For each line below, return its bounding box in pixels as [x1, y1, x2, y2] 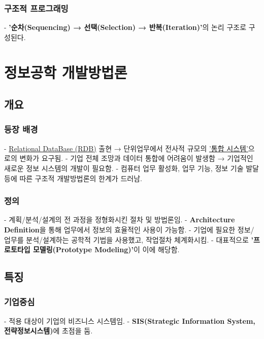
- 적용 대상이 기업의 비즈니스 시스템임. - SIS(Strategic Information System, [4, 315, 255, 326]
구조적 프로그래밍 [4, 2, 69, 14]
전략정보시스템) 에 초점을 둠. [4, 325, 93, 336]
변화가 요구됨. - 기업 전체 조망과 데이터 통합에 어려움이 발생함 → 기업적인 [19, 153, 253, 163]
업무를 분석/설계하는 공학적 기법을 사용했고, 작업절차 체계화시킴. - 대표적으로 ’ [4, 234, 253, 245]
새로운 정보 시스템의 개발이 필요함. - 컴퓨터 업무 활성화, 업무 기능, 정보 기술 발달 [4, 162, 259, 173]
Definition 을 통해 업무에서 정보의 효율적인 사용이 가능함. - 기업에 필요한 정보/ [4, 224, 254, 234]
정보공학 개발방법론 [4, 61, 127, 82]
